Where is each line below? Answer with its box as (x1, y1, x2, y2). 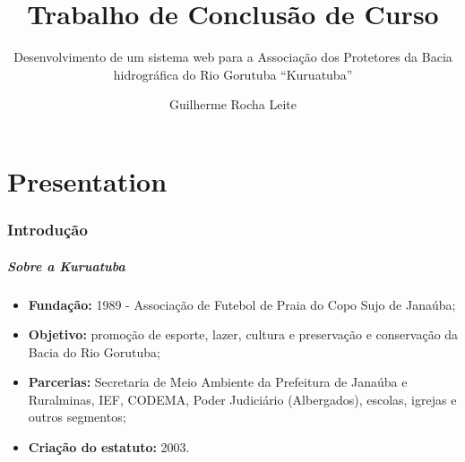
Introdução (7, 218, 88, 241)
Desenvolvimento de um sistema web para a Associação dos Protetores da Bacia (13, 47, 452, 66)
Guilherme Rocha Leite (168, 95, 297, 114)
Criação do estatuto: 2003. (28, 438, 190, 457)
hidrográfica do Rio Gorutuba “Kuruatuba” (113, 64, 353, 83)
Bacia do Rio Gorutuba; (28, 342, 160, 361)
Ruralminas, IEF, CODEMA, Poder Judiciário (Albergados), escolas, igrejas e (28, 389, 457, 408)
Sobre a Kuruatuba (7, 256, 125, 275)
